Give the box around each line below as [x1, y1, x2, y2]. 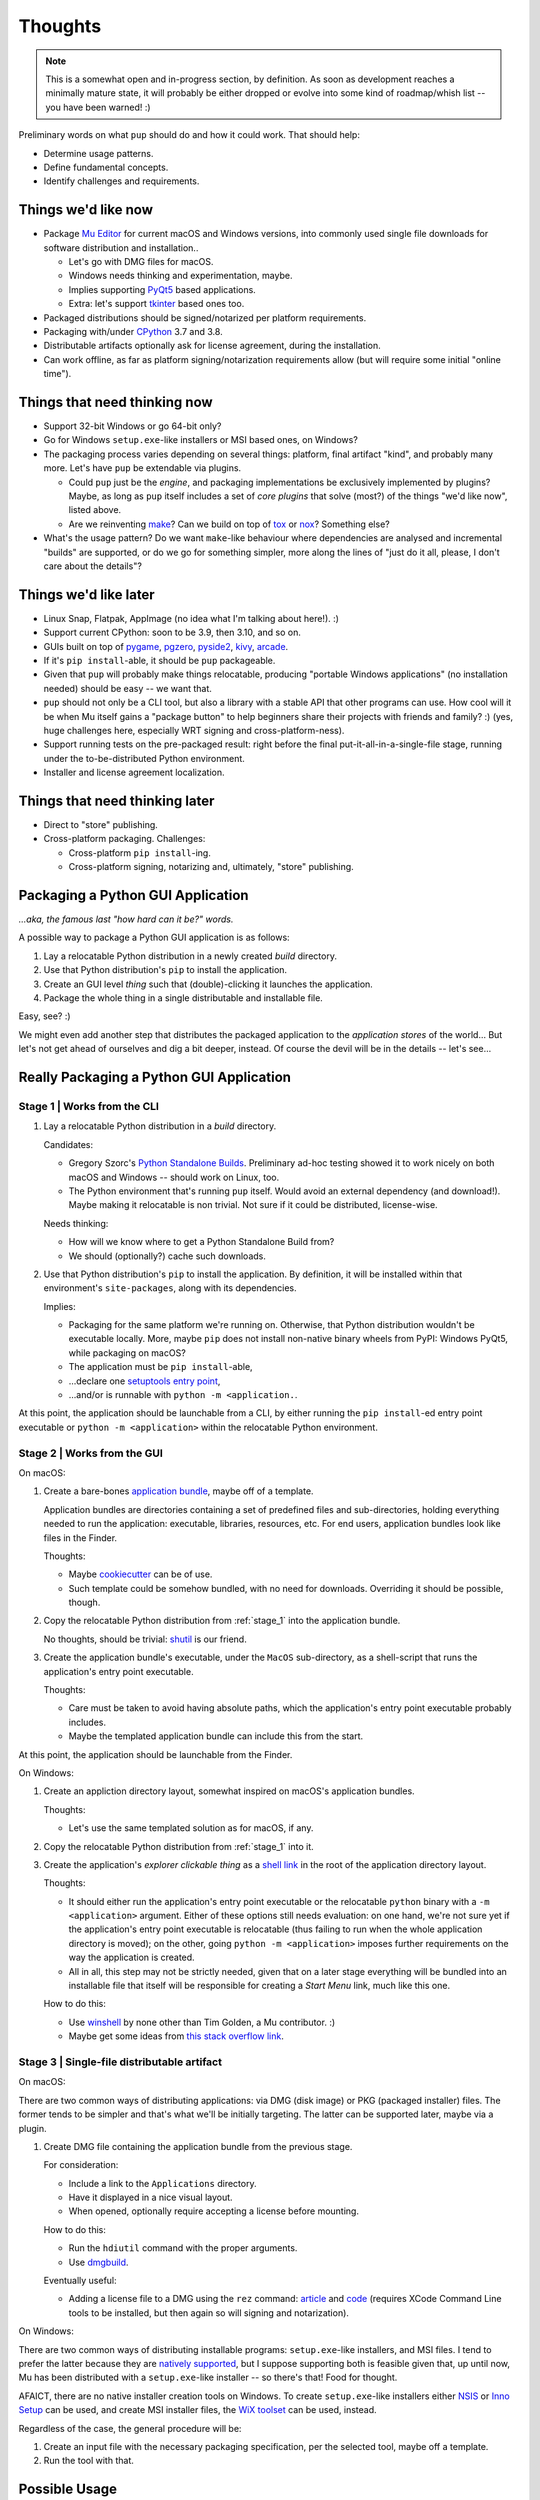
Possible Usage [18, 2481, 118, 2498]
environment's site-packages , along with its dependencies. [43, 1282, 297, 1294]
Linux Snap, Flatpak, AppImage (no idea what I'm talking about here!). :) [43, 612, 340, 624]
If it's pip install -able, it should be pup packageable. [43, 654, 276, 666]
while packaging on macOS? [68, 1346, 187, 1359]
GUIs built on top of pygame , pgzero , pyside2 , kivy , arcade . [43, 640, 289, 652]
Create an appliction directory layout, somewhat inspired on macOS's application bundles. [43, 1785, 415, 1797]
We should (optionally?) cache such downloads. [68, 1250, 267, 1262]
